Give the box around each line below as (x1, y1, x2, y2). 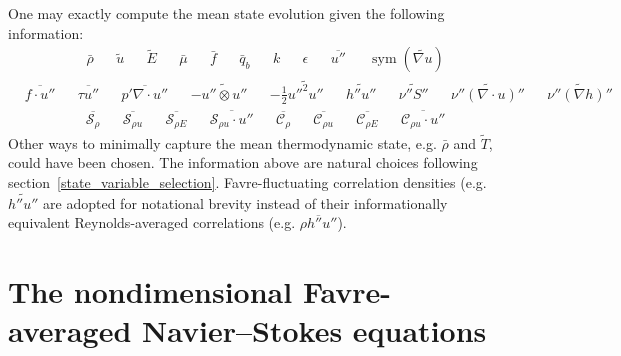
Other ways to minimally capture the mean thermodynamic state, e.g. (8, 132, 437, 153)
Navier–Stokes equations (142, 310, 487, 351)
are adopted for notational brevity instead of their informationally (43, 192, 448, 213)
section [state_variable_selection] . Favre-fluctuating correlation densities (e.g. (8, 171, 487, 192)
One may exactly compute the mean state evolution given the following (8, 3, 445, 23)
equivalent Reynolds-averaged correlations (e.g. (8, 212, 296, 233)
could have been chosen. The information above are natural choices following (8, 152, 478, 173)
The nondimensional (8, 271, 293, 312)
